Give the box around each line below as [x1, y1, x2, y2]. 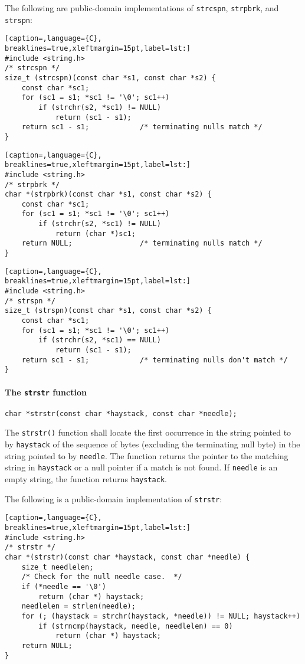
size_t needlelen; [21, 562, 94, 571]
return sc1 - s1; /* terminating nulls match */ [21, 123, 263, 132]
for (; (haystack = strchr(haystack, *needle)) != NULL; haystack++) [21, 611, 301, 620]
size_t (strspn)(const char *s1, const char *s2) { [5, 306, 212, 315]
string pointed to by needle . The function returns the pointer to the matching [5, 449, 288, 462]
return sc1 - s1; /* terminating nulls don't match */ [21, 355, 288, 364]
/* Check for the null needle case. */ [21, 573, 182, 581]
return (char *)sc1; [55, 229, 136, 238]
